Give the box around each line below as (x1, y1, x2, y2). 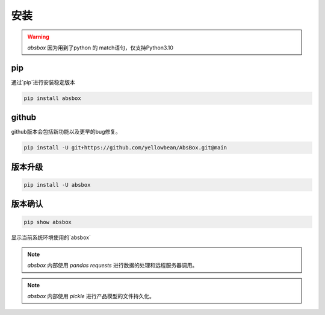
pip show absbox (23, 219, 72, 225)
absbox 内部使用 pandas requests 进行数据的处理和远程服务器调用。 (27, 262, 198, 269)
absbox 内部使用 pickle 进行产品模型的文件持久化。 (27, 293, 155, 300)
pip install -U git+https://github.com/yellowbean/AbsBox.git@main (23, 145, 227, 151)
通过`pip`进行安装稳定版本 (11, 78, 75, 86)
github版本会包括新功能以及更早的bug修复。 (11, 128, 122, 136)
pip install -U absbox (23, 181, 91, 188)
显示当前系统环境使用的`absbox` (11, 234, 91, 241)
